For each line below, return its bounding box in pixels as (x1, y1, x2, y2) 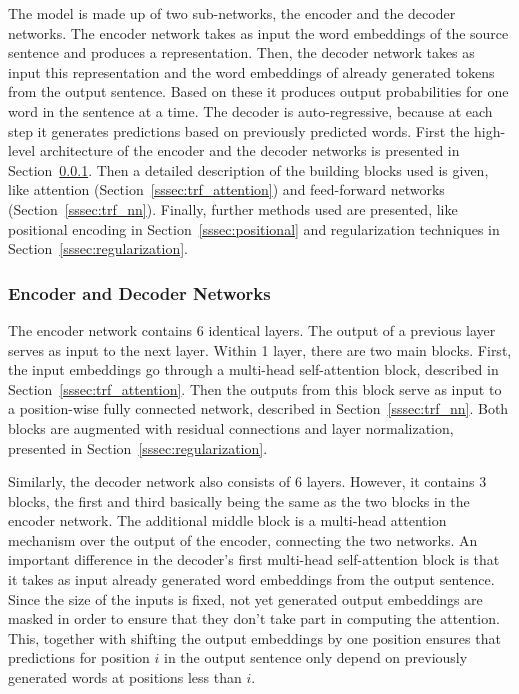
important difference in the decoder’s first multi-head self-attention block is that (8, 549, 500, 570)
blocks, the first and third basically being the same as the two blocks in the (8, 490, 470, 511)
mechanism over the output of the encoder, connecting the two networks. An (8, 529, 478, 550)
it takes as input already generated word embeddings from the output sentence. (8, 569, 495, 590)
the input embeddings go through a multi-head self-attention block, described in (8, 359, 499, 380)
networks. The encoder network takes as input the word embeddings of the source (8, 22, 509, 43)
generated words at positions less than (8, 667, 242, 688)
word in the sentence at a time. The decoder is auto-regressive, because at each (8, 100, 493, 121)
